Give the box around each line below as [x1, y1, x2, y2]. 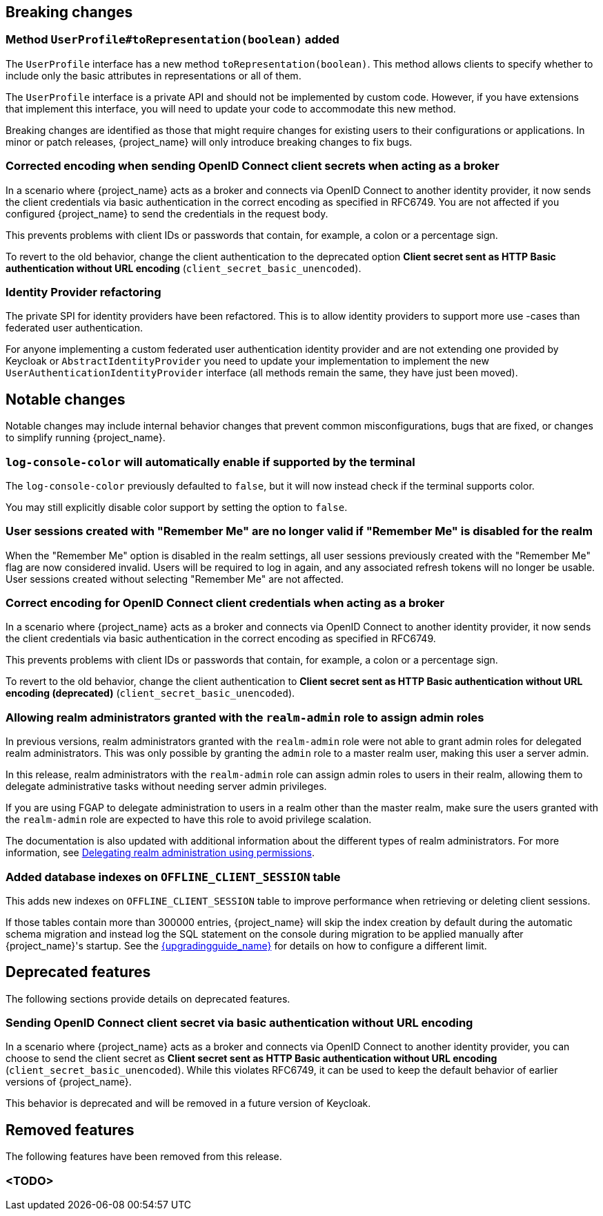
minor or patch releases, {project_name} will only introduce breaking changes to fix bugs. [6, 135, 413, 148]
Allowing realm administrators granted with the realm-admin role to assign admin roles [6, 710, 484, 724]
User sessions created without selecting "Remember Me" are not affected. [6, 572, 344, 585]
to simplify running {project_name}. [6, 432, 166, 444]
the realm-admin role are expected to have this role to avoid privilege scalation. [6, 813, 372, 826]
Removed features [6, 1121, 135, 1139]
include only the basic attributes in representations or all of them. [6, 69, 301, 81]
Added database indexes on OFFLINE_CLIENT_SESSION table [6, 869, 341, 884]
